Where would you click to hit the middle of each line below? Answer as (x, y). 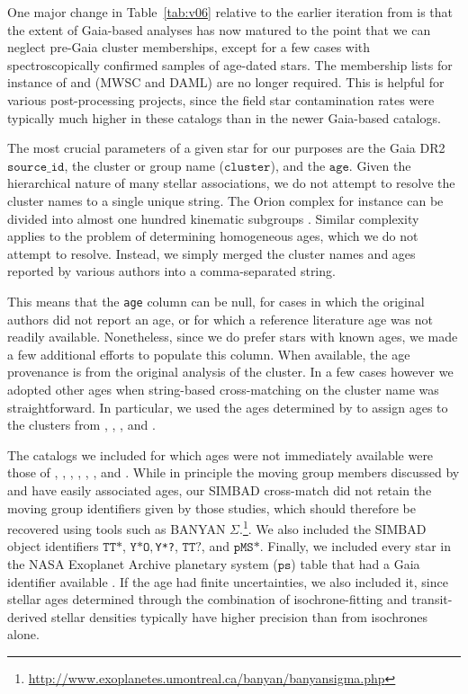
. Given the (380, 165)
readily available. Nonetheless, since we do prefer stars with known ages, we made (233, 337)
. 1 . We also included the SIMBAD (333, 527)
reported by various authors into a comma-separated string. (171, 271)
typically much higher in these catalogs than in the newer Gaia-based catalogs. (224, 117)
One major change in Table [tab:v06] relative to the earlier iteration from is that (230, 12)
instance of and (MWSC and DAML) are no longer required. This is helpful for (226, 82)
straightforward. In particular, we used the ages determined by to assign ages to (228, 407)
